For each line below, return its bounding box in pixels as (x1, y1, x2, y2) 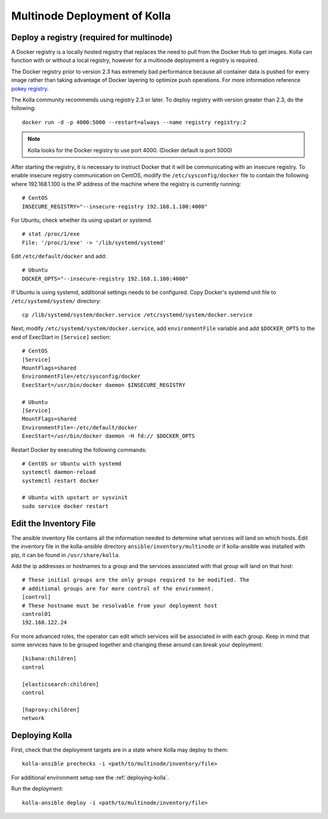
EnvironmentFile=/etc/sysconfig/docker (22, 373, 141, 380)
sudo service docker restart (22, 502, 109, 510)
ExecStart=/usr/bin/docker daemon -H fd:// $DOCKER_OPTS (22, 433, 196, 440)
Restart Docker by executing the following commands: (11, 446, 147, 453)
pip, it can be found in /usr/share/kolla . (11, 551, 121, 558)
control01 (22, 611, 51, 617)
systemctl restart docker (22, 477, 100, 484)
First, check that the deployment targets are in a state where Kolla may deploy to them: (11, 746, 229, 753)
